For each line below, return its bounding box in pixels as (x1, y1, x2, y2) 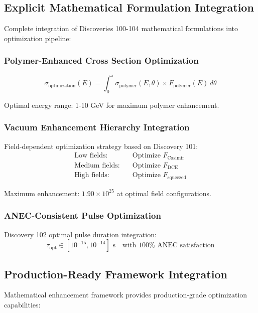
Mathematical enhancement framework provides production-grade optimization (4, 289, 247, 300)
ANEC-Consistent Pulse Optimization (4, 209, 161, 222)
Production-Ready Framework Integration (4, 266, 227, 281)
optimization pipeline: (4, 33, 71, 43)
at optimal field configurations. (116, 188, 211, 198)
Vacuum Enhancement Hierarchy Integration (4, 121, 190, 133)
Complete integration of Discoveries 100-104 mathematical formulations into (4, 23, 238, 34)
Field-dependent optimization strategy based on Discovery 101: (4, 140, 198, 151)
